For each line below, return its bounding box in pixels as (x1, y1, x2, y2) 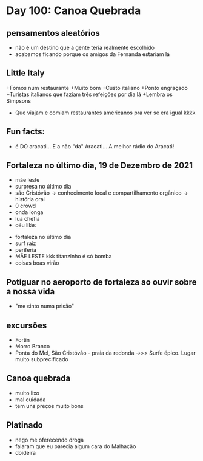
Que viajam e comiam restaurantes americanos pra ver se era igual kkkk (15, 109, 196, 116)
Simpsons (6, 97, 32, 104)
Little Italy (6, 68, 45, 78)
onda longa (15, 209, 44, 216)
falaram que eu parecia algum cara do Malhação (15, 442, 136, 450)
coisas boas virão (15, 259, 59, 266)
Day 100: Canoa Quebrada (6, 4, 141, 18)
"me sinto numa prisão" (15, 302, 75, 310)
